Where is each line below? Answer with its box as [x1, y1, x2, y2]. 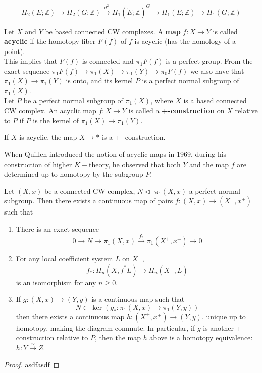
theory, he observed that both [89, 158, 181, 169]
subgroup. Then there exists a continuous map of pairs [4, 195, 173, 206]
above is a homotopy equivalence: [149, 332, 253, 343]
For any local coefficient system [16, 253, 113, 264]
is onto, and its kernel [66, 75, 133, 86]
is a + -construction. [101, 132, 166, 142]
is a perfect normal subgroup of [142, 75, 239, 86]
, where [150, 95, 173, 105]
